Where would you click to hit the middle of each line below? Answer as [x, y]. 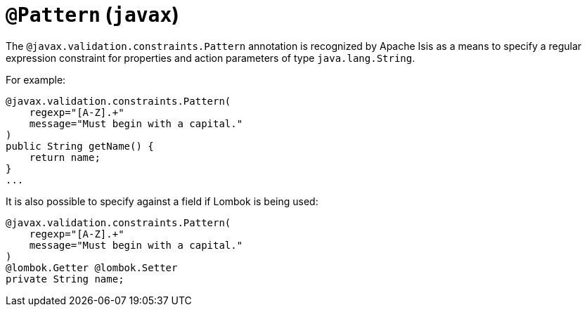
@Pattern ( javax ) [92, 15]
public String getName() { [80, 146]
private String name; [65, 279]
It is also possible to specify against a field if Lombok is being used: [162, 201]
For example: [36, 79]
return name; [65, 157]
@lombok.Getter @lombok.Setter [92, 267]
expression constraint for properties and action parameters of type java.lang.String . [211, 58]
